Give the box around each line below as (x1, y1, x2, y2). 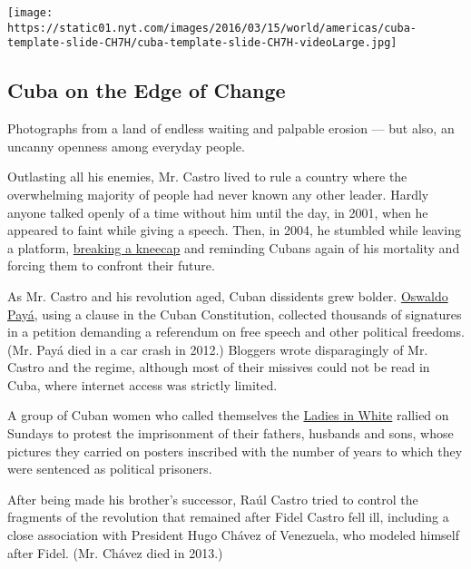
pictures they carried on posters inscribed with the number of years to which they (7, 441, 463, 460)
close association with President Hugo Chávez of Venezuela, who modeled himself (7, 525, 459, 544)
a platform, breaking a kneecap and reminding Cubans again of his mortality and (7, 238, 460, 257)
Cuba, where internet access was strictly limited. (7, 375, 278, 394)
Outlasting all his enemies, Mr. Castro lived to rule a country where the (7, 167, 407, 186)
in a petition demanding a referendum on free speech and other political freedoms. (7, 322, 465, 341)
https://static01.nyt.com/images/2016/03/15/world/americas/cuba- (7, 21, 417, 34)
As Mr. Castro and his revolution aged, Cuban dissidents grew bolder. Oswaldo (7, 286, 448, 305)
